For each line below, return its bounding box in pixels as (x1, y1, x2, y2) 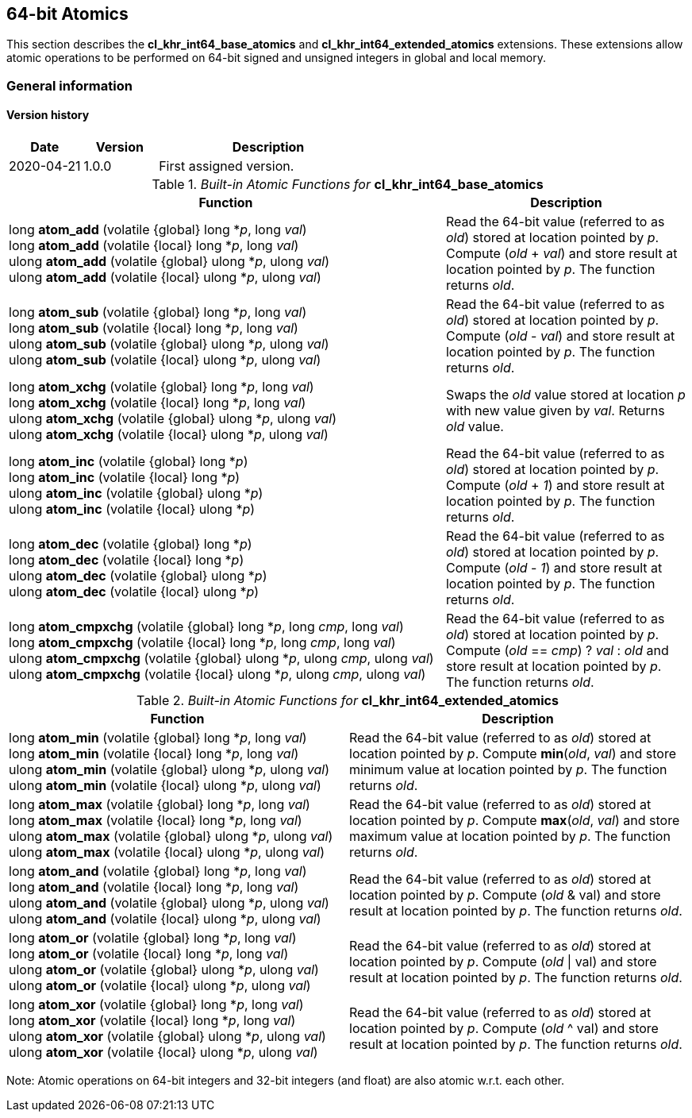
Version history (6, 108, 90, 122)
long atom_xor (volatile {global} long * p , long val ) (9, 997, 304, 1013)
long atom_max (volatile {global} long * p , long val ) (9, 796, 310, 813)
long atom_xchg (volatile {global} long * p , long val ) (9, 379, 314, 395)
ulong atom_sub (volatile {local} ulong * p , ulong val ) (9, 352, 321, 368)
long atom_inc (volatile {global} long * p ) (9, 453, 248, 470)
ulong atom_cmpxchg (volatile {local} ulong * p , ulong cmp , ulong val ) (9, 666, 426, 683)
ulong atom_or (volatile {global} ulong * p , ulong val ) (9, 962, 319, 978)
